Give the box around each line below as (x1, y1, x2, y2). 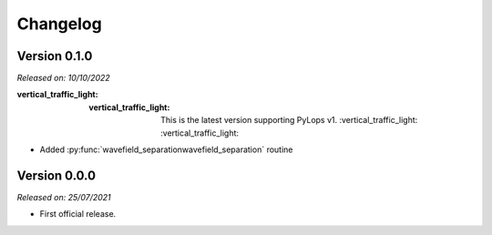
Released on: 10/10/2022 (16, 73, 111, 84)
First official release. (39, 209, 117, 220)
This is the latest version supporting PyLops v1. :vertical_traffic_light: (160, 115, 418, 126)
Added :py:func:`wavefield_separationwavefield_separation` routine (39, 144, 293, 155)
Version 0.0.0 (16, 168, 96, 183)
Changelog (16, 14, 102, 34)
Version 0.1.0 (16, 48, 93, 64)
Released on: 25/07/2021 (16, 191, 111, 202)
